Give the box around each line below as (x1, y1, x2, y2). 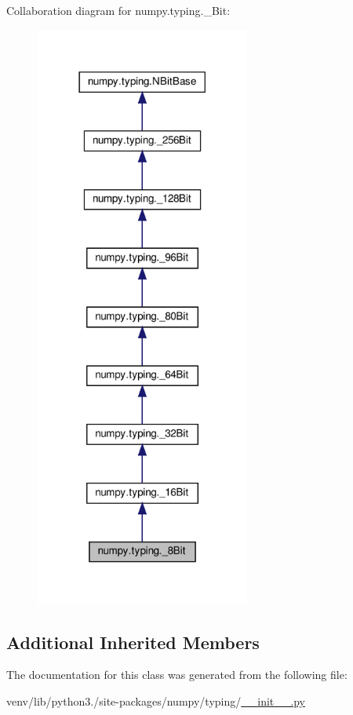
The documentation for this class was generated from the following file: (6, 666, 348, 683)
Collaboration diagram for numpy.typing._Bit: (6, 2, 231, 18)
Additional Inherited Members (6, 629, 260, 654)
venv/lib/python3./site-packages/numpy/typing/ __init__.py (6, 693, 305, 710)
